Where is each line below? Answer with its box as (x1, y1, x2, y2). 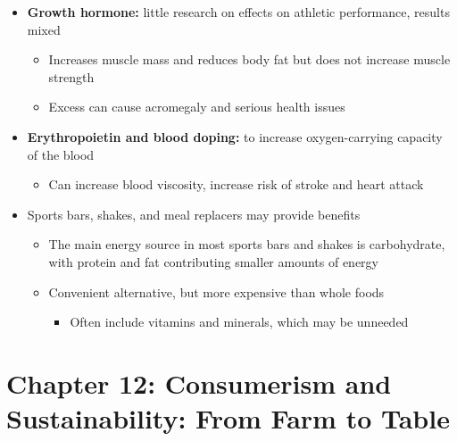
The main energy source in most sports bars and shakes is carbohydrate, (48, 235, 445, 254)
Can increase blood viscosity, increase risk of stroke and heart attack (48, 175, 424, 194)
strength (48, 67, 95, 86)
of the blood (27, 145, 95, 163)
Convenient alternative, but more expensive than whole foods (48, 282, 385, 301)
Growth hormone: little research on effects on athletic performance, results (27, 3, 450, 21)
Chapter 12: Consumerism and (6, 364, 392, 401)
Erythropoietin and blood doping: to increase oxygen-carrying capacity (27, 127, 443, 146)
